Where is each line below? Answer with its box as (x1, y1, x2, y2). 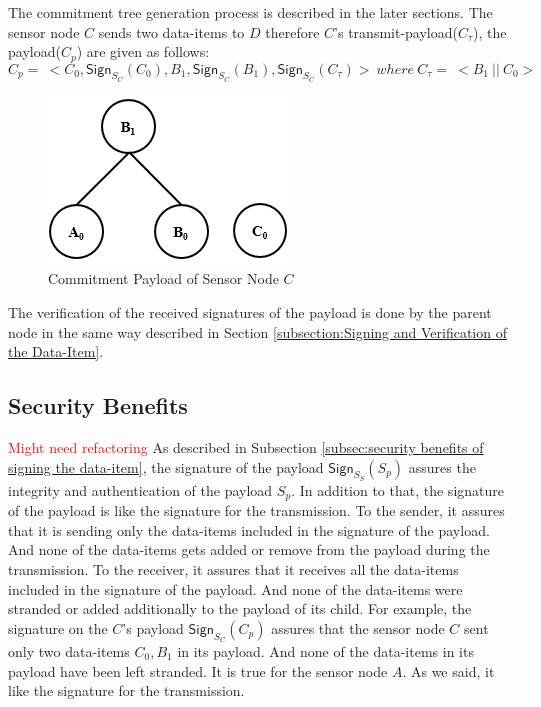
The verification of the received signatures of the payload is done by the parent (8, 302, 492, 323)
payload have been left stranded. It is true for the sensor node (8, 660, 388, 681)
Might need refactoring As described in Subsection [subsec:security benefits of (8, 437, 484, 458)
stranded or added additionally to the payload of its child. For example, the (8, 598, 472, 619)
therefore (265, 21, 320, 42)
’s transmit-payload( (334, 21, 458, 42)
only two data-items (8, 641, 130, 662)
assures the (408, 456, 476, 477)
